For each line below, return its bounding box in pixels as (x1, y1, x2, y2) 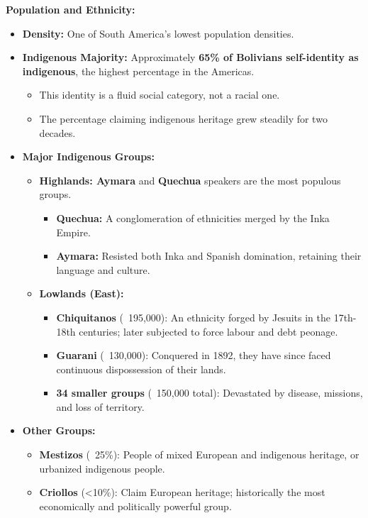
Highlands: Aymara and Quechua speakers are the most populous (39, 172, 341, 187)
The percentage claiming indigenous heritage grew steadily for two (39, 111, 328, 126)
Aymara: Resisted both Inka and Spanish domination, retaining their (56, 248, 362, 263)
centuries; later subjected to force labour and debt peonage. (79, 324, 338, 338)
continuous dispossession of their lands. (56, 361, 226, 376)
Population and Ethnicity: (6, 2, 135, 16)
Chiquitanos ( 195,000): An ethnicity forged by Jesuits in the (56, 309, 330, 324)
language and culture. (56, 262, 150, 277)
